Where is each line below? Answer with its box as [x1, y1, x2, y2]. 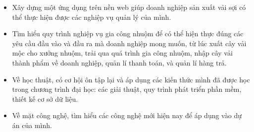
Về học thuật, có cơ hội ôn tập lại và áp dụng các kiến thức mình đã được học [12, 74, 250, 84]
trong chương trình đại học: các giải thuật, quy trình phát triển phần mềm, [12, 84, 242, 94]
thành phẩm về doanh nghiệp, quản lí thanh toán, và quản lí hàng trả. [12, 57, 227, 67]
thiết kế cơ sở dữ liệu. [12, 93, 78, 104]
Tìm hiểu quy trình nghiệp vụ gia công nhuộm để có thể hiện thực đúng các [12, 28, 244, 39]
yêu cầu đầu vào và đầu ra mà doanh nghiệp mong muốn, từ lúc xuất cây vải [12, 38, 247, 48]
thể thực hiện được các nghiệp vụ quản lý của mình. [12, 11, 171, 22]
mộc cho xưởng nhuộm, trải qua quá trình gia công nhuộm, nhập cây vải [12, 48, 233, 58]
